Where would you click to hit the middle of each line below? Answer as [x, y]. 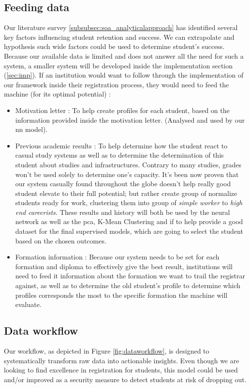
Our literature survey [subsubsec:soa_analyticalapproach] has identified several [121, 27]
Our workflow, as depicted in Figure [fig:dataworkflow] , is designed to [107, 351]
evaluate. [28, 304]
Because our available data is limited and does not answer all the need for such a [124, 56]
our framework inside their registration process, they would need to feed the [117, 84]
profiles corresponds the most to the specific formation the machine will [121, 295]
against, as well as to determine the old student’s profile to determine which [128, 285]
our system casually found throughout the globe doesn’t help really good [123, 184]
